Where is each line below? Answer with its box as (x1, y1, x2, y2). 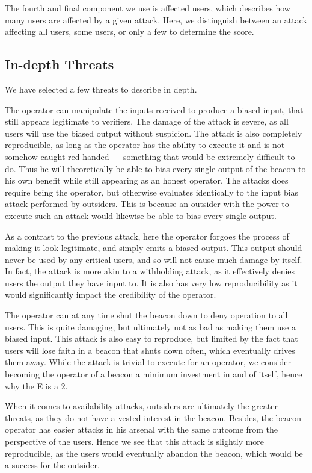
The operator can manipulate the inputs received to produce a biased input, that (5, 103, 304, 116)
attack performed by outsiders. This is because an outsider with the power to (5, 197, 289, 210)
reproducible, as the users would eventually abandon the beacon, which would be (5, 447, 303, 459)
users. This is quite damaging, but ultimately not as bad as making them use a (5, 320, 296, 333)
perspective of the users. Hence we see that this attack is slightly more (5, 435, 265, 448)
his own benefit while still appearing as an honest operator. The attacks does (5, 174, 289, 187)
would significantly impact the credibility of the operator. (5, 288, 216, 301)
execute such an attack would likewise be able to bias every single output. (5, 209, 277, 221)
